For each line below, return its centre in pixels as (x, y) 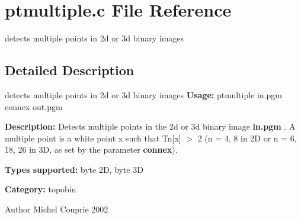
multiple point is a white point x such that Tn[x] (93, 138)
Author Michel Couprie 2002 (57, 209)
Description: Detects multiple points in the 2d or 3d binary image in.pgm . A (150, 126)
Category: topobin (41, 189)
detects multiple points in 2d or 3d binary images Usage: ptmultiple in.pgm (143, 94)
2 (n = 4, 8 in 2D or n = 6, (247, 138)
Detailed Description (70, 70)
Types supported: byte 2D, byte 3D (74, 169)
